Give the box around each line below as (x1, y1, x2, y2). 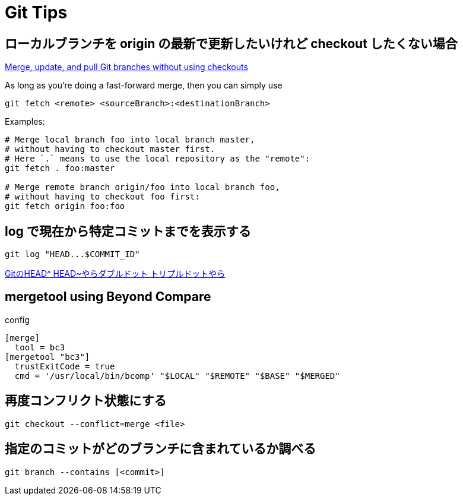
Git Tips (5, 2, 68, 23)
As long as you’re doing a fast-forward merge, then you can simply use (5, 80, 283, 91)
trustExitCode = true (14, 361, 115, 371)
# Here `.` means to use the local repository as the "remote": (5, 154, 310, 164)
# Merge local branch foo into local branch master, (5, 135, 255, 145)
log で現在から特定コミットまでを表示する (5, 223, 251, 239)
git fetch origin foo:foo (5, 201, 125, 211)
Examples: (5, 116, 45, 127)
